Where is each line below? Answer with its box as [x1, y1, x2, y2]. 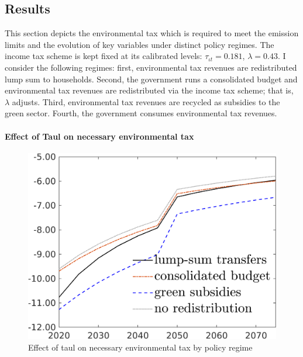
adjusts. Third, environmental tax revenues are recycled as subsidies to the [12, 95, 280, 108]
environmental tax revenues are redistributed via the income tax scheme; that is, [5, 84, 294, 96]
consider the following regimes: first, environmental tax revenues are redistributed [5, 61, 297, 73]
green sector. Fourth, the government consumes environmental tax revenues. [5, 107, 277, 119]
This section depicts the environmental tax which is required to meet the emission [5, 27, 299, 39]
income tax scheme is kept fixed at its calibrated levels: [5, 50, 202, 62]
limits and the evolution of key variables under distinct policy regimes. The [5, 38, 274, 50]
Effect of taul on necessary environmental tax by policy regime [28, 341, 253, 353]
